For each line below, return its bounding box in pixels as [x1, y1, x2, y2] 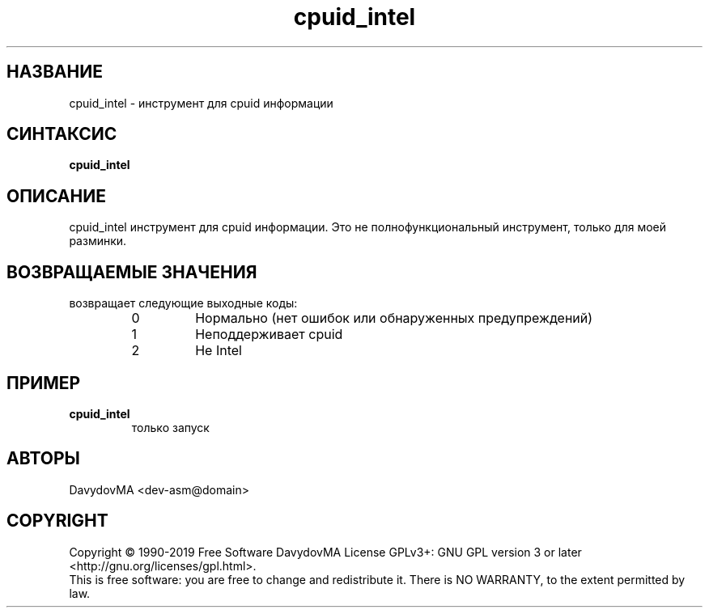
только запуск [131, 420, 210, 434]
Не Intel [195, 342, 242, 359]
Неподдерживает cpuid [195, 326, 343, 343]
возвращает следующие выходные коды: [69, 296, 298, 311]
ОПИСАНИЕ [6, 185, 106, 206]
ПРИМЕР [6, 372, 81, 393]
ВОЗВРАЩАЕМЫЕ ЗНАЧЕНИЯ [6, 261, 257, 282]
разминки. [69, 234, 127, 248]
